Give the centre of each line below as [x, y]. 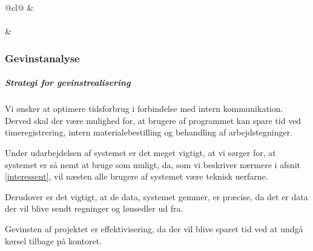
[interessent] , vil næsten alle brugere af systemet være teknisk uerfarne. [137, 176]
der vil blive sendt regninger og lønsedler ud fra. [94, 208]
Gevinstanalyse [42, 58]
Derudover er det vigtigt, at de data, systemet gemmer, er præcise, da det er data [156, 196]
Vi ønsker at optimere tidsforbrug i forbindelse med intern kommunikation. [144, 109]
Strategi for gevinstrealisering [68, 83]
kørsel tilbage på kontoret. [53, 240]
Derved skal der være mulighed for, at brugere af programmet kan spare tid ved [153, 120]
